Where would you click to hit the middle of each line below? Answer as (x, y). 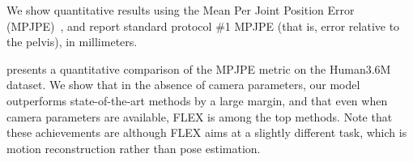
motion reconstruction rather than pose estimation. (134, 148)
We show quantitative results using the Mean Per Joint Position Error (181, 10)
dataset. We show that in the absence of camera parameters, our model (183, 85)
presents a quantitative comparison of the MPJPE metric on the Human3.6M (199, 68)
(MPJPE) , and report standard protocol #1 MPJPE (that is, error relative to (203, 26)
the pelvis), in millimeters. (72, 42)
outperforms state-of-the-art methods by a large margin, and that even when (197, 100)
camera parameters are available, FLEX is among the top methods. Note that (200, 116)
